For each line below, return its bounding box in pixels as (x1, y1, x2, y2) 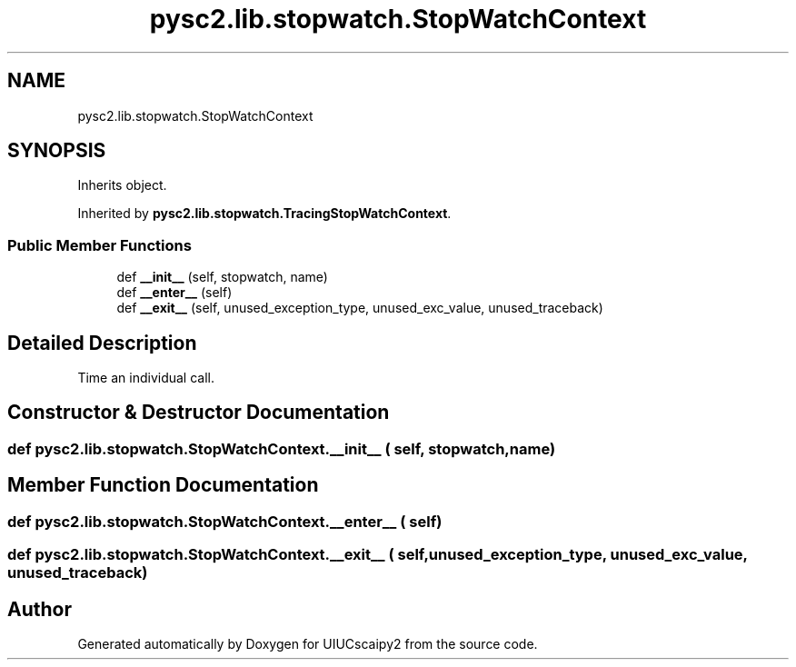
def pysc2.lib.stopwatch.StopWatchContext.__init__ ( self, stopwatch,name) (7, 439, 556, 458)
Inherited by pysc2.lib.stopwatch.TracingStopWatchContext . (77, 205, 452, 222)
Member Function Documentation (7, 473, 319, 497)
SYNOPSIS (7, 139, 106, 163)
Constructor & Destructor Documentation (7, 401, 390, 424)
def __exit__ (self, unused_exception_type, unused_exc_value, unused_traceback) (116, 300, 603, 316)
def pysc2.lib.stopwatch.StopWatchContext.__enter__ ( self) (7, 512, 443, 531)
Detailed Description (7, 331, 197, 354)
